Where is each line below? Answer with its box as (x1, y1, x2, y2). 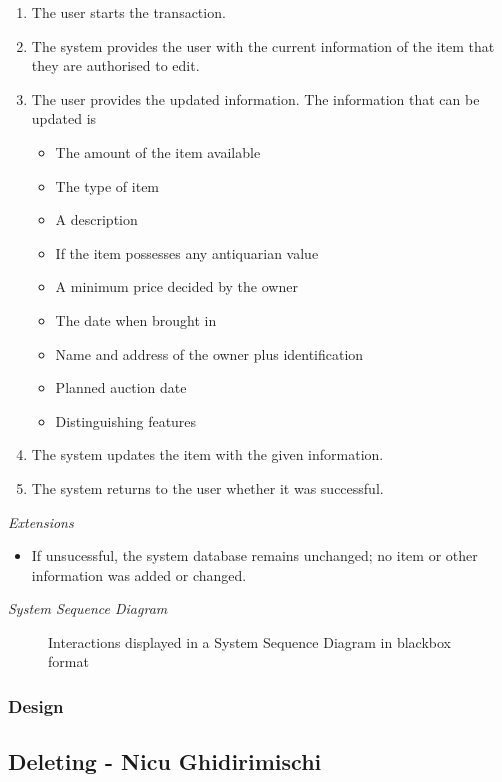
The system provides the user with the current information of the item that (31, 35, 495, 56)
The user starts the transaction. (31, 2, 226, 22)
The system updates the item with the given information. (31, 444, 384, 465)
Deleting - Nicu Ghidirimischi (8, 746, 322, 777)
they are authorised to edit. (31, 55, 200, 76)
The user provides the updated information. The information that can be (31, 88, 480, 109)
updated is (31, 108, 97, 129)
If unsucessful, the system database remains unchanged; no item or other (31, 545, 478, 566)
